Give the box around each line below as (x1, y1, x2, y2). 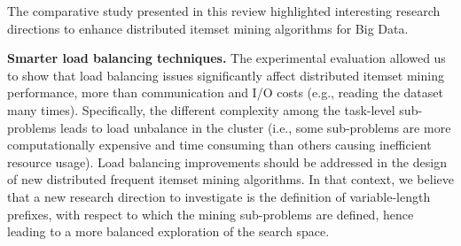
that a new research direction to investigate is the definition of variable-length (7, 187, 431, 205)
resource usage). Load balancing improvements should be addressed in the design (7, 152, 447, 171)
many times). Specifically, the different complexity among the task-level (7, 100, 395, 119)
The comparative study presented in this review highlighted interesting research (7, 2, 441, 19)
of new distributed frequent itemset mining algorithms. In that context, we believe (7, 170, 454, 188)
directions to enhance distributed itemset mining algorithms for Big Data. (7, 19, 409, 37)
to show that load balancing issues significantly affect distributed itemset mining (7, 65, 444, 84)
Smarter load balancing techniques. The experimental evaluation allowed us (7, 49, 446, 67)
